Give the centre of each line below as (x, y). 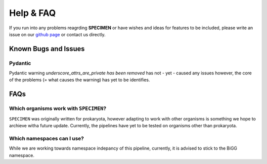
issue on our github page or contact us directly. (57, 34)
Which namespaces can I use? (46, 138)
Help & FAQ (33, 13)
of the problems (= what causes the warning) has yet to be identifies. (80, 80)
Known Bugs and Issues (47, 49)
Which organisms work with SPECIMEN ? (58, 109)
